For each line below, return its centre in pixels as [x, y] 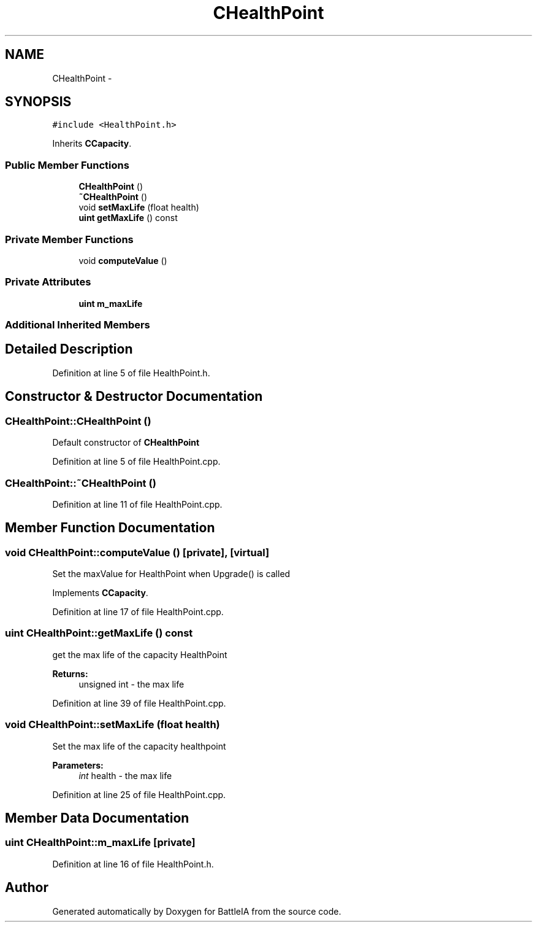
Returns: [70, 673]
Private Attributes [48, 282]
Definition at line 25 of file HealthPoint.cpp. [139, 794]
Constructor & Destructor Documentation [134, 397]
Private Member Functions [69, 239]
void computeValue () [123, 260]
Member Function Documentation [110, 528]
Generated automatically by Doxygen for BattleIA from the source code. [197, 911]
